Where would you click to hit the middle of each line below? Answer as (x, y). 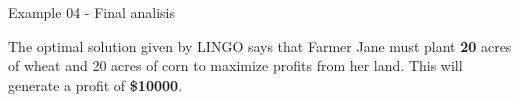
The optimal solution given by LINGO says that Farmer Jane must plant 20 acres (260, 45)
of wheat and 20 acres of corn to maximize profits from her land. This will (235, 65)
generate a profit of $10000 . (95, 84)
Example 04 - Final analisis (91, 12)
